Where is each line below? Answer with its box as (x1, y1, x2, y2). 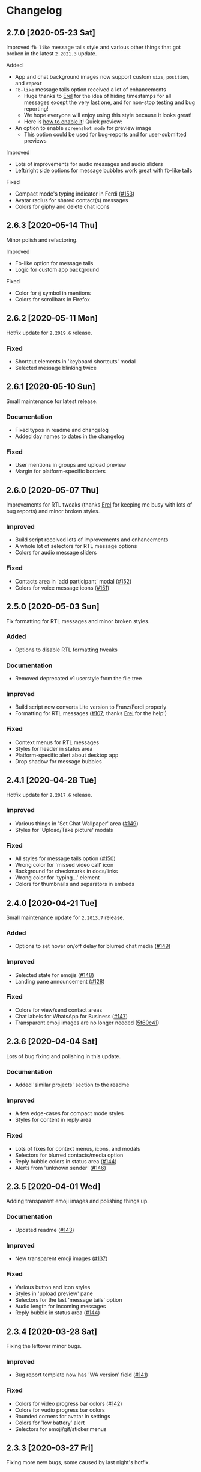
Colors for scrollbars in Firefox (14, 295, 90, 303)
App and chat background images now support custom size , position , (14, 73, 190, 80)
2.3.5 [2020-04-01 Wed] (6, 1181, 101, 1192)
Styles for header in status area (14, 745, 93, 752)
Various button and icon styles (14, 1284, 91, 1291)
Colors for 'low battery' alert (14, 1419, 85, 1426)
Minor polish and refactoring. (6, 236, 78, 244)
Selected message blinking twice (14, 364, 97, 371)
